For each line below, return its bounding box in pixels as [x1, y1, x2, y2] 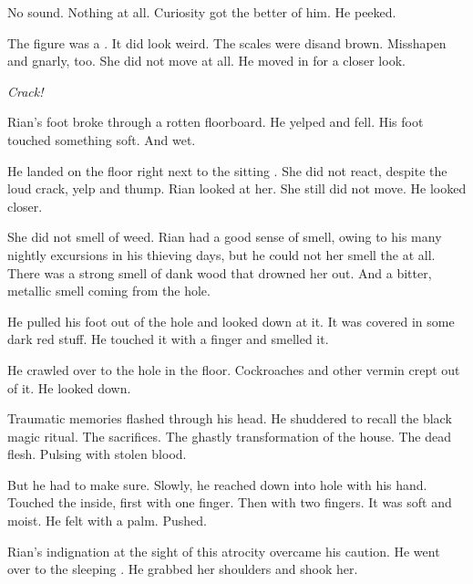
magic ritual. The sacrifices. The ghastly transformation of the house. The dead [7, 426, 452, 445]
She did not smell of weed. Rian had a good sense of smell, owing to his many [7, 227, 442, 246]
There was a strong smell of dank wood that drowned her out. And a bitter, [7, 263, 432, 282]
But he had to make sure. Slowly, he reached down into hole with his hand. [7, 474, 427, 494]
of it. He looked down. [7, 378, 131, 397]
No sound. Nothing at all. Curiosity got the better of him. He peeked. [7, 3, 396, 21]
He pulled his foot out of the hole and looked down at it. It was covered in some [7, 311, 455, 330]
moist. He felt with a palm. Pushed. [7, 511, 207, 530]
